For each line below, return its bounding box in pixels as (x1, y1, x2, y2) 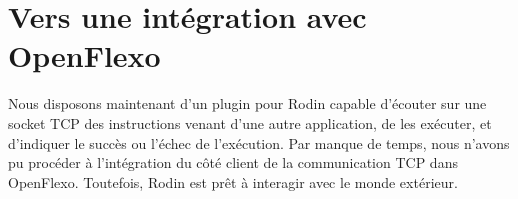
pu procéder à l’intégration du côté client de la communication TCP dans (8, 152, 458, 173)
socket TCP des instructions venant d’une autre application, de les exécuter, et (8, 112, 492, 133)
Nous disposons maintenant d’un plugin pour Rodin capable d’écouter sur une (8, 93, 487, 114)
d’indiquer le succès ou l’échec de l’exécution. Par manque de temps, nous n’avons (8, 132, 510, 153)
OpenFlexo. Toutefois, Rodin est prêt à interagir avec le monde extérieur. (8, 171, 458, 192)
